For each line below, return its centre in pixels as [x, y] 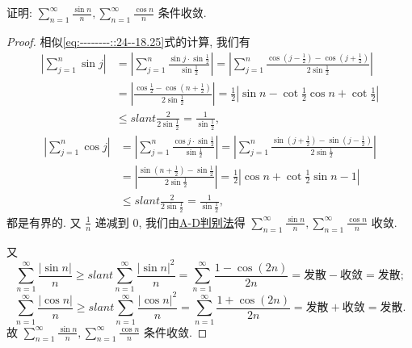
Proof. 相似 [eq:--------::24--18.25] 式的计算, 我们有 [128, 41]
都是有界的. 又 [44, 222]
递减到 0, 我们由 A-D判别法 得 [170, 222]
